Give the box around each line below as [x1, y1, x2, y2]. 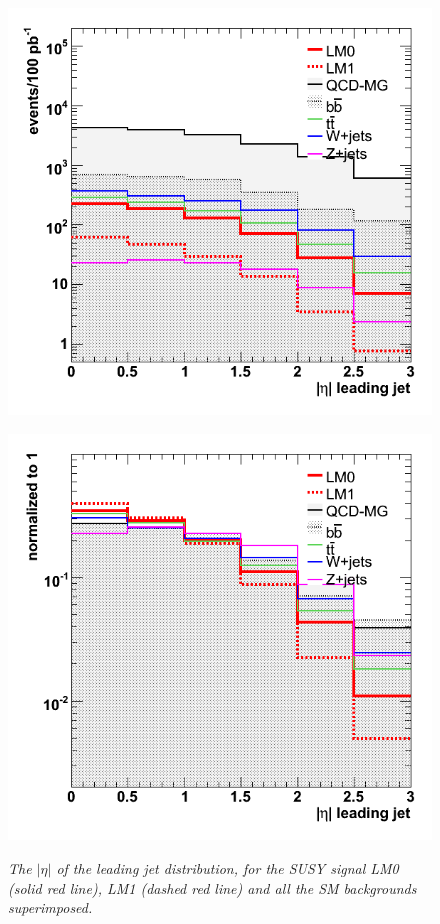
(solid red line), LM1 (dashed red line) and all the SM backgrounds [8, 877, 417, 898]
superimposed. [8, 897, 93, 918]
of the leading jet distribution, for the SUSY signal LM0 [56, 858, 399, 879]
